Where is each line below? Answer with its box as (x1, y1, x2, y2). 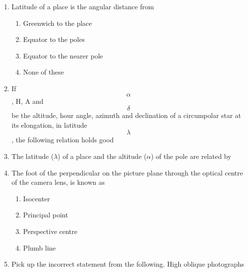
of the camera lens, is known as (11, 177, 105, 187)
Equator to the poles (23, 34, 85, 44)
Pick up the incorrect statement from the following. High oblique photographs (11, 259, 245, 269)
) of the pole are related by (151, 151, 231, 161)
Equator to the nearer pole (23, 50, 103, 60)
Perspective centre (23, 226, 77, 236)
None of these (23, 67, 64, 77)
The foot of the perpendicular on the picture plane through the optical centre (11, 167, 243, 177)
